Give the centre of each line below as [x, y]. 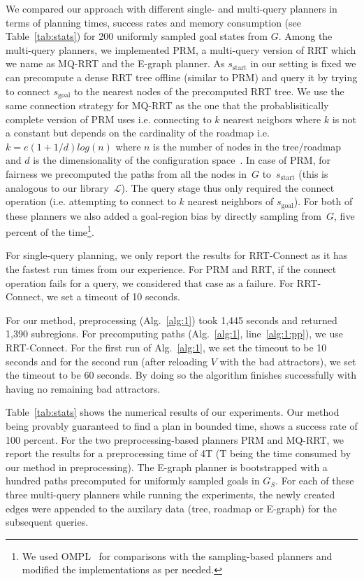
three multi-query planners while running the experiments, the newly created [170, 494]
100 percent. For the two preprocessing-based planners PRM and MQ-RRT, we [175, 439]
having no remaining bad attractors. [83, 388]
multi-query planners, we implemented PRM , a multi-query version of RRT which [181, 49]
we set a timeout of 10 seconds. [114, 296]
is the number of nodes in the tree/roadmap [247, 146]
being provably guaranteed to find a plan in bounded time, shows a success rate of [182, 426]
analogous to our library [57, 187]
